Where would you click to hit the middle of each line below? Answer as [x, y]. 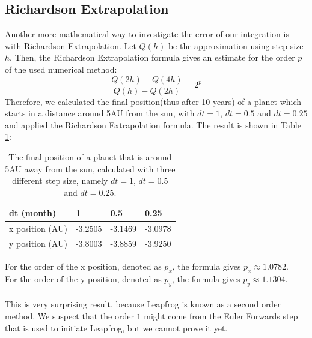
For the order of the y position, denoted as [83, 278]
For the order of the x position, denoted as [83, 266]
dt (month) [33, 213]
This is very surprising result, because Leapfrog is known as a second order [143, 304]
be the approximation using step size [236, 45]
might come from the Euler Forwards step [221, 315]
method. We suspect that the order [69, 315]
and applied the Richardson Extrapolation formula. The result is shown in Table [153, 125]
